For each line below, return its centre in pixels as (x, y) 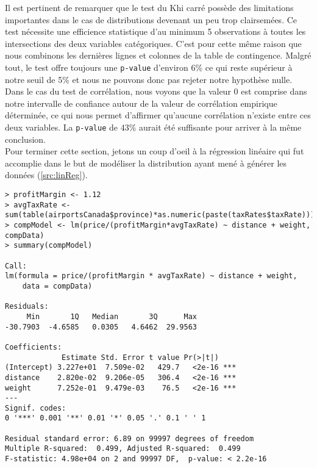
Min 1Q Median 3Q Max (112, 316)
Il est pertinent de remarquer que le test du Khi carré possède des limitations (149, 7)
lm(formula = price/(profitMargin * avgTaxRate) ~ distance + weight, (151, 276)
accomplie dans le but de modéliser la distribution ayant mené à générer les (146, 163)
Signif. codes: (36, 408)
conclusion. (25, 139)
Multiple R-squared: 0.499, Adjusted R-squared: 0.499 (123, 449)
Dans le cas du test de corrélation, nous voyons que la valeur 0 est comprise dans (156, 91)
